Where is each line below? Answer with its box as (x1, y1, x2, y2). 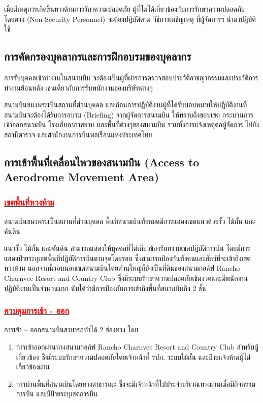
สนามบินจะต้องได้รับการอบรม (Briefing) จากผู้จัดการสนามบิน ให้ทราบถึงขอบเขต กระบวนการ (4, 109, 253, 120)
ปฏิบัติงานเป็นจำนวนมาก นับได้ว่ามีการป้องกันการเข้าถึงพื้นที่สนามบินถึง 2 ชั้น (4, 282, 207, 293)
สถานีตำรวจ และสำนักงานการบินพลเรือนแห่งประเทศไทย (4, 129, 152, 139)
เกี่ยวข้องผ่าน (16, 361, 50, 372)
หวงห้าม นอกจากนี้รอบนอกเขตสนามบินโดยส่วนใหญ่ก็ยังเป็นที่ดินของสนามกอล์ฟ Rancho (4, 263, 240, 273)
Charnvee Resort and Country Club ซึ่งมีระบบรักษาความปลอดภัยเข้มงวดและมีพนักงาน (4, 272, 248, 283)
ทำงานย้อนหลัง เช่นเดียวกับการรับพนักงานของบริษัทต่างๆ (4, 82, 153, 93)
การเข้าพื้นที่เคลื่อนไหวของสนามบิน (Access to (4, 154, 200, 169)
